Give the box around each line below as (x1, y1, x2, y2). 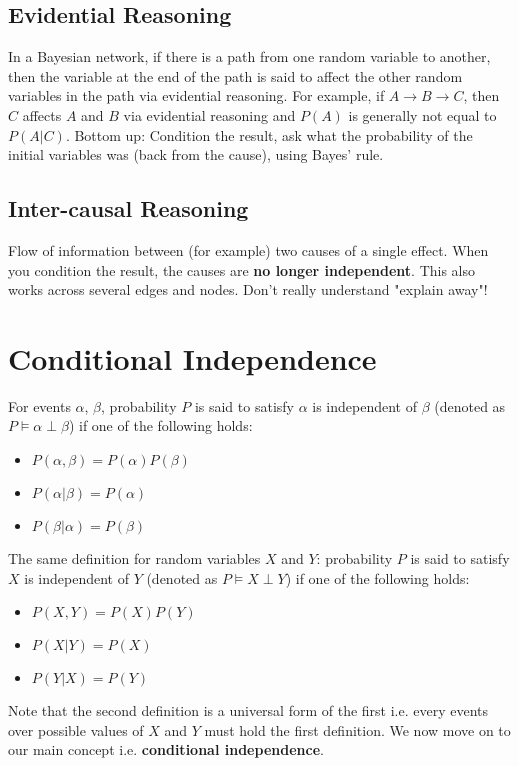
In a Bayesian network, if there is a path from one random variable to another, (8, 46, 491, 67)
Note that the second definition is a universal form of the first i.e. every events (8, 700, 489, 721)
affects (22, 104, 62, 125)
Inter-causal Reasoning (8, 193, 249, 224)
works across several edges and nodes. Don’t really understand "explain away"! (8, 279, 488, 300)
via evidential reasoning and (123, 104, 296, 125)
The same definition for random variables (8, 548, 261, 569)
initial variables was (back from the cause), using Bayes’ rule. (8, 144, 384, 165)
